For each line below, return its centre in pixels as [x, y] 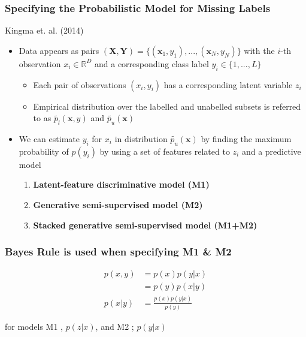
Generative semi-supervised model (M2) [118, 204]
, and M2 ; [115, 327]
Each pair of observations [80, 84]
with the [259, 50]
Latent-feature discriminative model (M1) [121, 184]
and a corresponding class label [152, 63]
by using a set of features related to [165, 151]
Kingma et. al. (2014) [44, 30]
